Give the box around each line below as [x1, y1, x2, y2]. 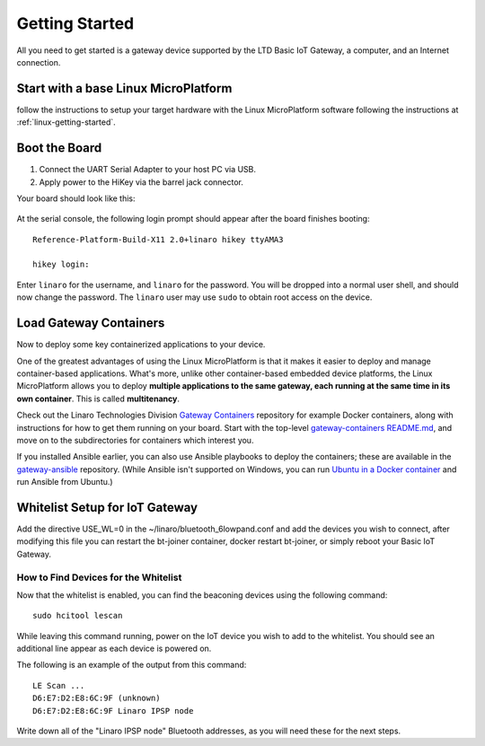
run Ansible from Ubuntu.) [16, 477, 113, 487]
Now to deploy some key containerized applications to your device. [16, 339, 266, 350]
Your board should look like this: [16, 193, 136, 204]
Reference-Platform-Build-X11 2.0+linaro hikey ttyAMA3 [32, 234, 284, 244]
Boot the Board [16, 140, 102, 156]
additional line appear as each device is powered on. [16, 643, 212, 654]
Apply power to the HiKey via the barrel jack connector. [39, 176, 244, 188]
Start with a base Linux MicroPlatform [16, 81, 233, 96]
